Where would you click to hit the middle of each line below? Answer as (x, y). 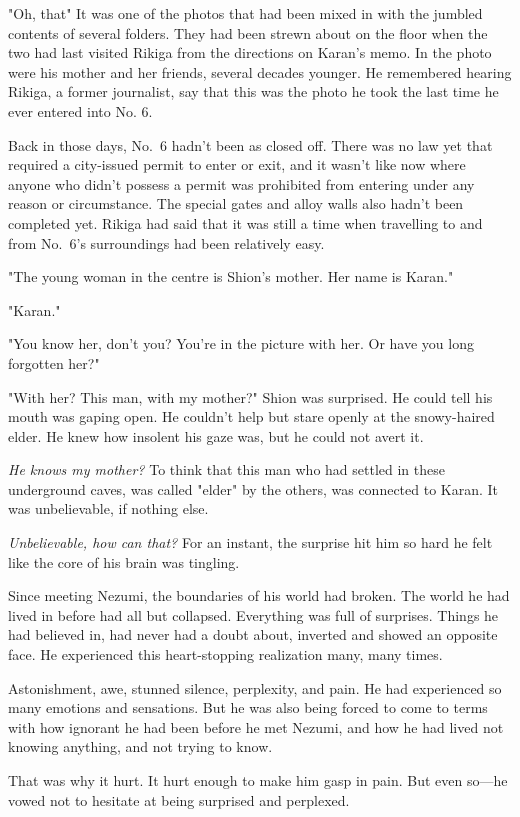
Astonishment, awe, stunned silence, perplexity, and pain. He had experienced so (255, 687)
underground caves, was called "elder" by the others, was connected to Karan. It (253, 488)
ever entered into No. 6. (80, 110)
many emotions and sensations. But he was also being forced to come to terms (248, 707)
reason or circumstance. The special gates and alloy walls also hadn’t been (236, 203)
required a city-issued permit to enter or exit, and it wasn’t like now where (237, 164)
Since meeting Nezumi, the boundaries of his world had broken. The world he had (259, 595)
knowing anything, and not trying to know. (140, 746)
